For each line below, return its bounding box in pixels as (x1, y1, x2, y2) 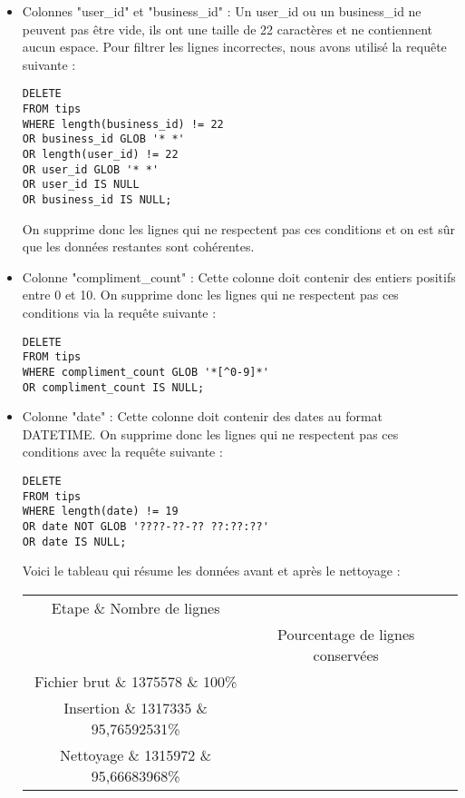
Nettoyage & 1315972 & (60, 744, 212, 765)
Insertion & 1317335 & (63, 696, 208, 718)
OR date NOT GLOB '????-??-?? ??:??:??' (22, 519, 269, 533)
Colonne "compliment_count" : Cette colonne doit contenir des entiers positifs (22, 267, 456, 286)
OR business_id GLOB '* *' (22, 133, 185, 146)
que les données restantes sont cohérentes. (22, 237, 255, 256)
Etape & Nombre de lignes (51, 596, 220, 618)
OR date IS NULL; (22, 535, 127, 548)
